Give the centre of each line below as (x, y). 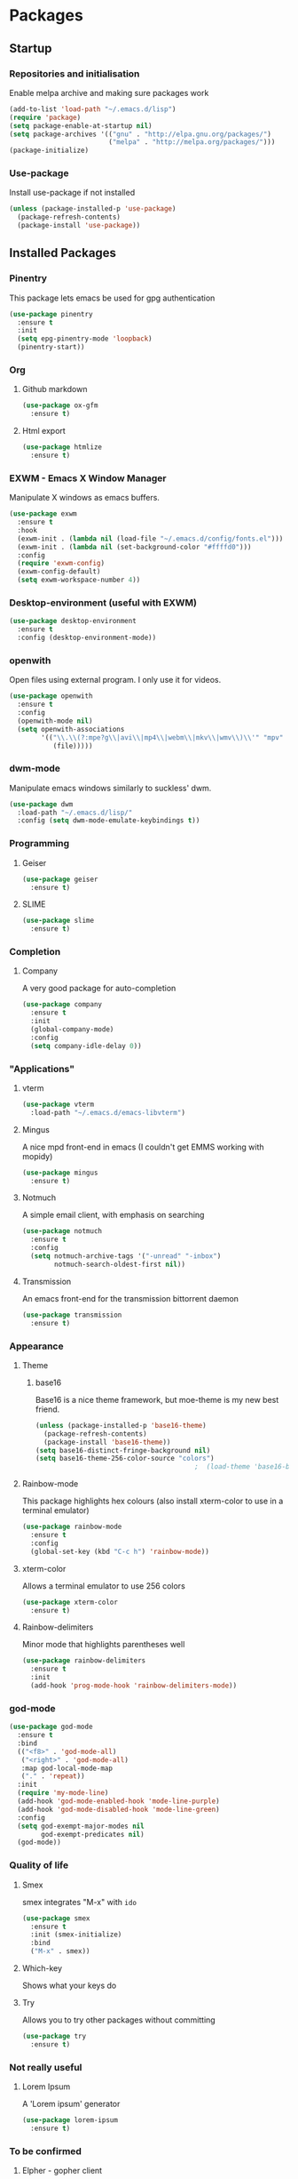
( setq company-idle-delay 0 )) (86, 1045)
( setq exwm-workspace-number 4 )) (79, 580)
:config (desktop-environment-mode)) (87, 638)
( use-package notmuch (62, 1231)
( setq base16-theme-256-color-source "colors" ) (125, 1459)
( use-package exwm (43, 514)
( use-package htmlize (62, 447)
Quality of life (39, 1865)
